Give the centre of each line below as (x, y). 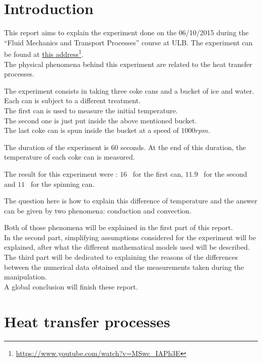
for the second (225, 173)
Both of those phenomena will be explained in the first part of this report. (119, 227)
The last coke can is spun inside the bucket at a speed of (91, 130)
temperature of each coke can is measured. (70, 157)
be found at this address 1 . (44, 53)
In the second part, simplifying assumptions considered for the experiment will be (130, 237)
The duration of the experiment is (56, 147)
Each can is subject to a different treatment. (73, 100)
